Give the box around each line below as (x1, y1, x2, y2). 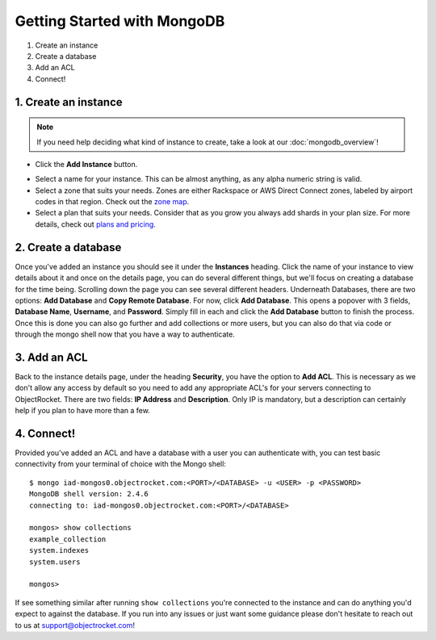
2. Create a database (15, 241, 122, 254)
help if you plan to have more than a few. (15, 406, 151, 416)
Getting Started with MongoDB (15, 12, 225, 30)
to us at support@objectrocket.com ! (15, 620, 135, 630)
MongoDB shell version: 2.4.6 (29, 489, 149, 499)
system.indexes (29, 546, 90, 555)
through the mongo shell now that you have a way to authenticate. (15, 329, 236, 339)
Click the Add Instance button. (35, 159, 138, 169)
